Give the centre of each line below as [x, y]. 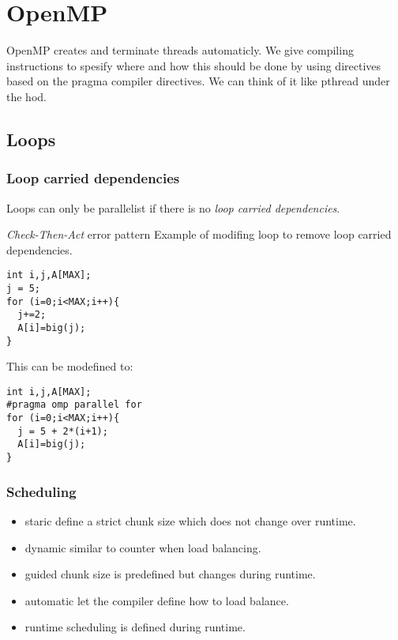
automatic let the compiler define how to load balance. [157, 600]
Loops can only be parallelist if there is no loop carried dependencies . [173, 207]
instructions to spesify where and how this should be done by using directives [194, 65]
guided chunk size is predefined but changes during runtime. [170, 574]
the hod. [26, 96]
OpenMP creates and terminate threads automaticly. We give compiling [180, 50]
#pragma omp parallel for [74, 405]
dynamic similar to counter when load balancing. [143, 547]
